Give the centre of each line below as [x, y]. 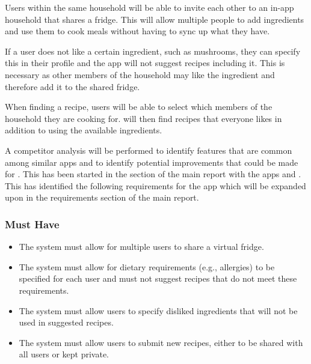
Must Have [32, 224]
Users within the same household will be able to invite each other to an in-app [149, 7]
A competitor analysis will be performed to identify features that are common [149, 150]
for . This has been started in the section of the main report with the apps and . [153, 174]
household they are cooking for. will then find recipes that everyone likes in [143, 118]
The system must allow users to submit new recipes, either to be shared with [161, 342]
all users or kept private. [64, 354]
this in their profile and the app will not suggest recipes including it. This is [145, 63]
